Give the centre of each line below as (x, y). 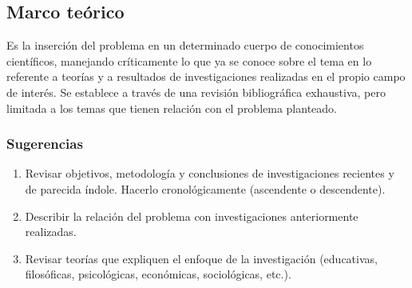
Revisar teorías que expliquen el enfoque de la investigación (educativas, (201, 258)
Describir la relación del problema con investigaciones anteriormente (192, 216)
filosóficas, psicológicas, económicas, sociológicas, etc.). (158, 274)
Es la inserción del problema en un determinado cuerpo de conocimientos (185, 45)
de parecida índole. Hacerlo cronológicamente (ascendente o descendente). (205, 188)
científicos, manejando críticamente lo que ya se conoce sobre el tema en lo (189, 60)
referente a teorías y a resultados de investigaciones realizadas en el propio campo (206, 76)
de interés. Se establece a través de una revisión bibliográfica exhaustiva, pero (196, 92)
